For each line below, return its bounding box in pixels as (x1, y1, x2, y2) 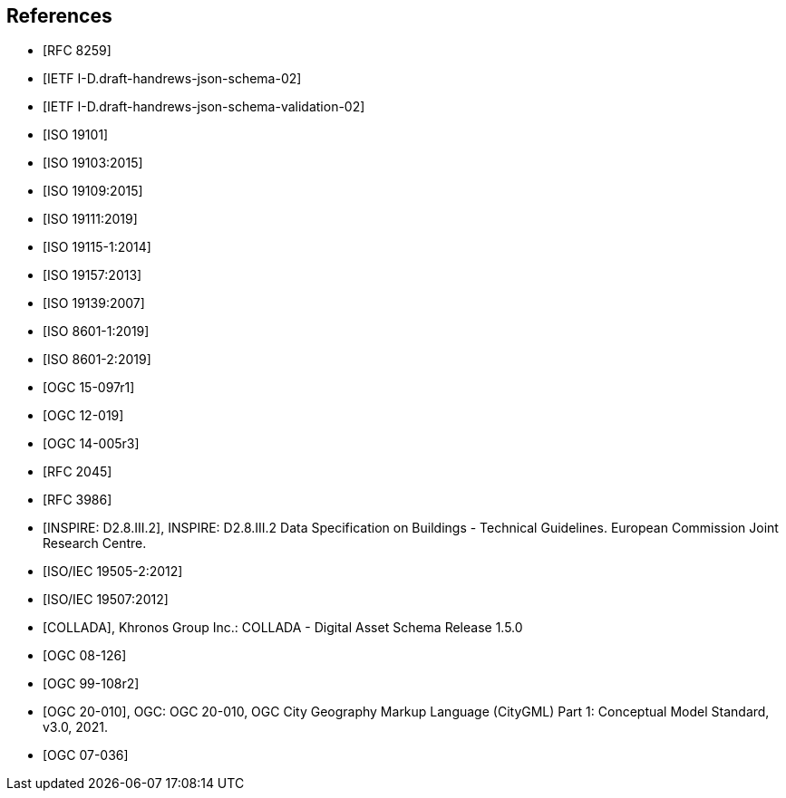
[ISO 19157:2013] (43, 267, 142, 284)
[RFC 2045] (43, 464, 112, 480)
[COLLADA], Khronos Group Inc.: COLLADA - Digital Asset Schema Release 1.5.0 (43, 620, 523, 636)
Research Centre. (43, 535, 147, 552)
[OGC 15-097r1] (43, 380, 135, 396)
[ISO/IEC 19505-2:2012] (43, 563, 183, 580)
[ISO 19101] (43, 127, 109, 143)
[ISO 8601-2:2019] (43, 351, 151, 368)
